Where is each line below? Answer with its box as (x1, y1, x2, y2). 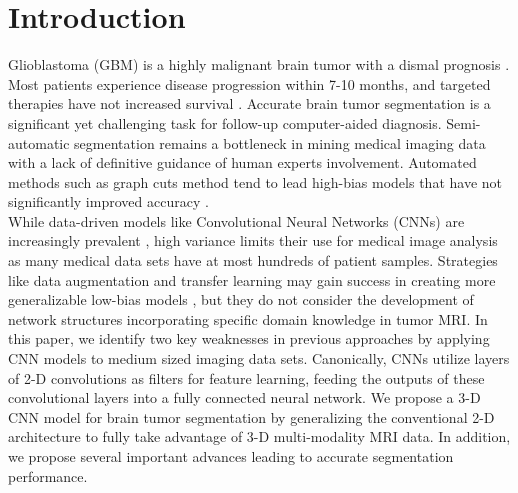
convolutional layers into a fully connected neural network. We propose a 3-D (8, 387, 481, 408)
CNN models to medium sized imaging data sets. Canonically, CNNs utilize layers (8, 348, 510, 369)
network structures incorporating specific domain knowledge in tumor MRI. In (8, 308, 488, 329)
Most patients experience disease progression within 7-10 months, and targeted (8, 73, 491, 94)
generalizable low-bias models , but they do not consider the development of (8, 289, 474, 310)
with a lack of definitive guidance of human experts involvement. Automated (8, 152, 477, 173)
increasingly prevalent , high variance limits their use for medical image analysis (8, 230, 498, 251)
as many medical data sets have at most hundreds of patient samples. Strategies (8, 250, 498, 271)
